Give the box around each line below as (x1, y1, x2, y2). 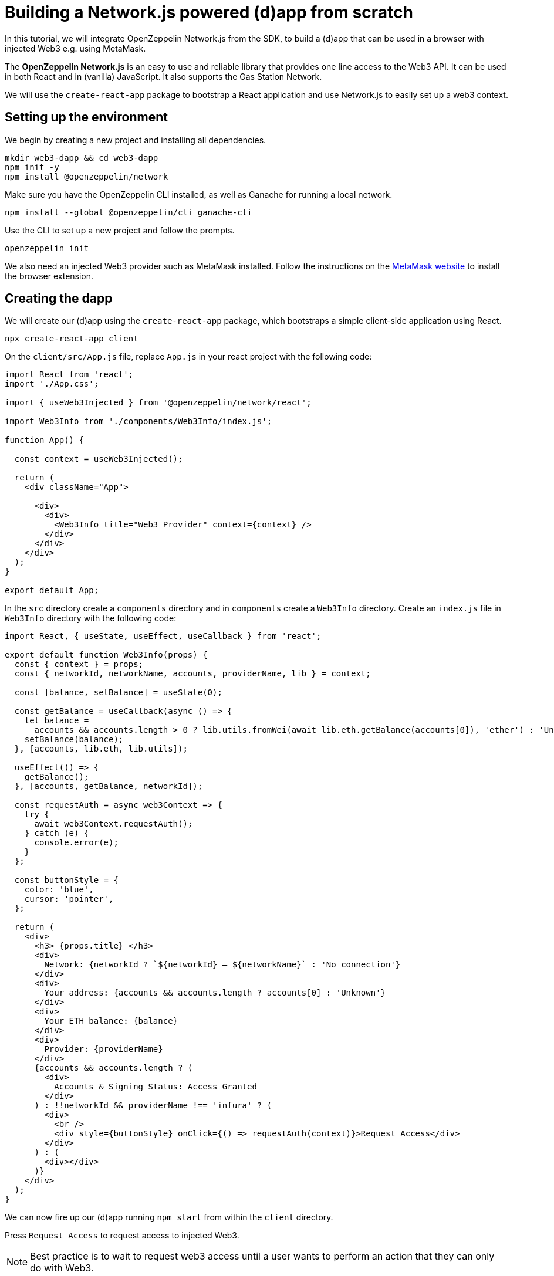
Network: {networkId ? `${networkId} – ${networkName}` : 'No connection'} (44, 960, 401, 970)
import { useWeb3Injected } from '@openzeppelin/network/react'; (5, 398, 312, 408)
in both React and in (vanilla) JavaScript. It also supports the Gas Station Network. (5, 71, 322, 82)
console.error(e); (34, 838, 119, 848)
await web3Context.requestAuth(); (34, 819, 193, 829)
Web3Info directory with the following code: (5, 613, 177, 624)
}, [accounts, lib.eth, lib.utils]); (14, 744, 188, 754)
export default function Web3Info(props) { (5, 650, 208, 660)
